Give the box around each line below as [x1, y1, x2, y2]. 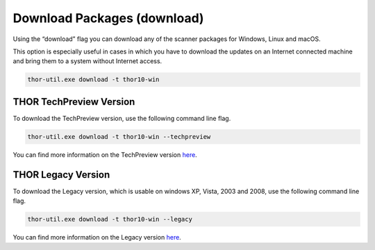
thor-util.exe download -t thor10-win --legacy [27, 215, 192, 224]
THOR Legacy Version [12, 169, 110, 181]
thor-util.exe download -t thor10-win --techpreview [27, 133, 211, 140]
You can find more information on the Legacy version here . [12, 233, 182, 242]
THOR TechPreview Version [12, 96, 135, 108]
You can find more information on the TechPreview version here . [12, 150, 197, 159]
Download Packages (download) [12, 10, 204, 26]
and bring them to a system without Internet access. [12, 57, 162, 65]
